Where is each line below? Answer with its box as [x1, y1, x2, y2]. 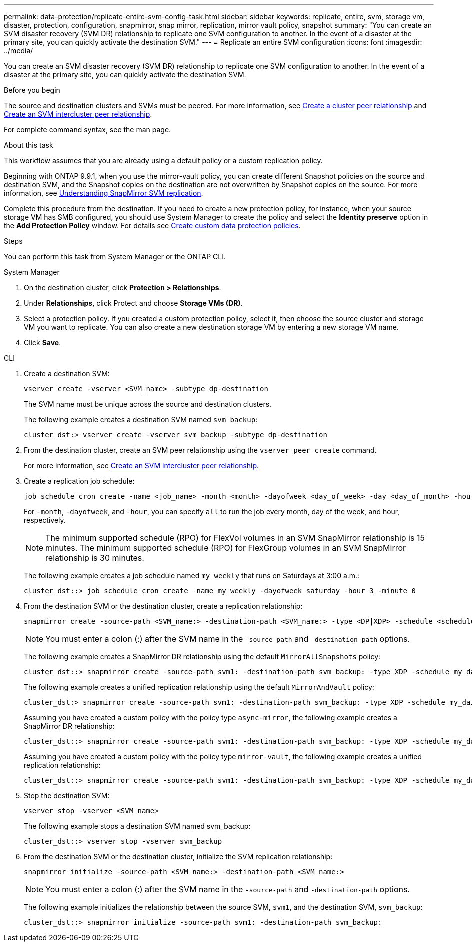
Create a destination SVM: [24, 369, 110, 378]
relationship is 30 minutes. [45, 553, 144, 563]
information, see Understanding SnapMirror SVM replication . [4, 189, 203, 197]
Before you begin [4, 86, 60, 94]
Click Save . [24, 338, 61, 347]
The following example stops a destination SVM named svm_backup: [24, 822, 251, 830]
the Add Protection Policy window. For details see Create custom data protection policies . [4, 221, 301, 230]
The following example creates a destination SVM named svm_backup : [24, 415, 258, 424]
